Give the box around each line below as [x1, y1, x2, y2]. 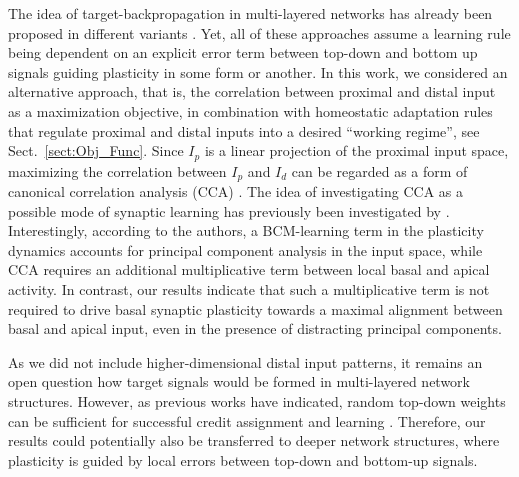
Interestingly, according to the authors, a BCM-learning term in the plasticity [8, 220, 484, 241]
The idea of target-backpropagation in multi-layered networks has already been [8, 3, 493, 23]
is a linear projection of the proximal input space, [204, 140, 509, 161]
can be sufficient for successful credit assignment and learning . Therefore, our [8, 410, 486, 431]
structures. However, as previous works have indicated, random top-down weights [8, 391, 506, 411]
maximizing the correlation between [8, 160, 227, 181]
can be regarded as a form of [291, 160, 468, 181]
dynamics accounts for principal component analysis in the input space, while [8, 239, 483, 260]
